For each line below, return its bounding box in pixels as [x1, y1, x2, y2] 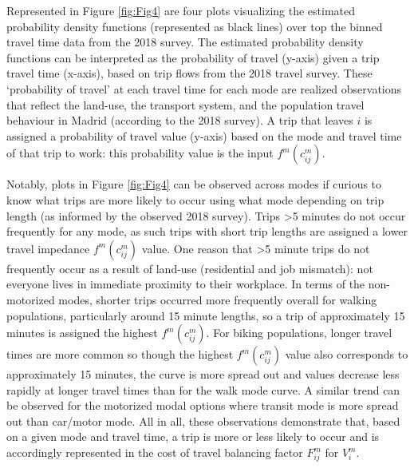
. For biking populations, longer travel [206, 324, 392, 341]
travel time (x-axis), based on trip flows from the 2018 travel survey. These [6, 65, 373, 81]
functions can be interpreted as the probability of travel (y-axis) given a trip [6, 49, 380, 65]
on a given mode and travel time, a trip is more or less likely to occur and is [6, 428, 380, 445]
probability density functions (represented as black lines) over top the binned [6, 18, 383, 34]
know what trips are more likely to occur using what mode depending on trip [6, 191, 384, 208]
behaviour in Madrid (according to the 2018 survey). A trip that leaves [6, 112, 353, 129]
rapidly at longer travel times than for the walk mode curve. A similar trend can [6, 381, 400, 398]
